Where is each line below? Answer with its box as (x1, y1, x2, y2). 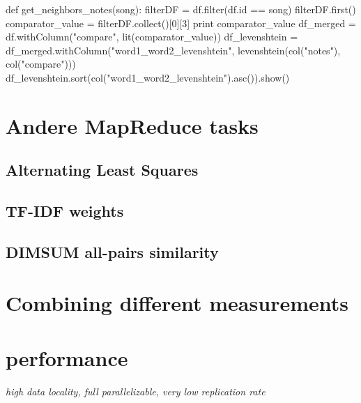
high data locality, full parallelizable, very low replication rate (6, 383, 266, 398)
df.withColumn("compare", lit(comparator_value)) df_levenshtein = (6, 29, 298, 44)
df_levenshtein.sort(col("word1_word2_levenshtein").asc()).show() (6, 70, 290, 84)
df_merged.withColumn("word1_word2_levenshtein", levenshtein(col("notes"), (6, 43, 341, 57)
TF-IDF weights (6, 200, 124, 222)
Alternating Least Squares (6, 159, 199, 181)
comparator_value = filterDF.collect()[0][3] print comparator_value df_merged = (6, 15, 356, 30)
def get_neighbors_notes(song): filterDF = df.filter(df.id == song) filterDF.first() (6, 2, 356, 16)
